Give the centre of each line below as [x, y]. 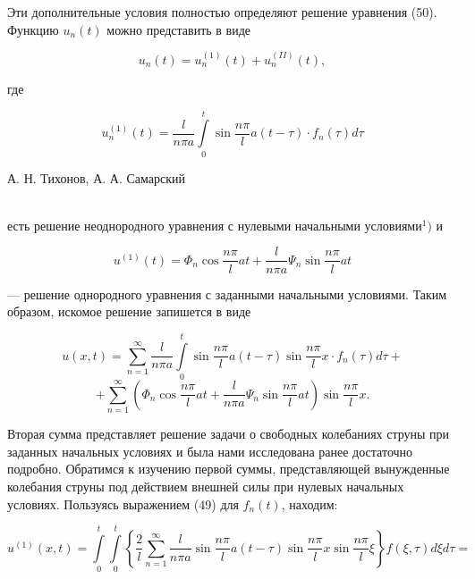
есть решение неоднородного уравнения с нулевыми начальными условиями [215, 225]
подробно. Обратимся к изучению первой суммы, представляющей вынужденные [229, 469]
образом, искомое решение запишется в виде [129, 311]
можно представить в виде [179, 29]
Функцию [33, 29]
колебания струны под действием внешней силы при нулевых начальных [206, 486]
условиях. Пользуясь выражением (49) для [123, 503]
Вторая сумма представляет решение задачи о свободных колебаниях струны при [229, 434]
